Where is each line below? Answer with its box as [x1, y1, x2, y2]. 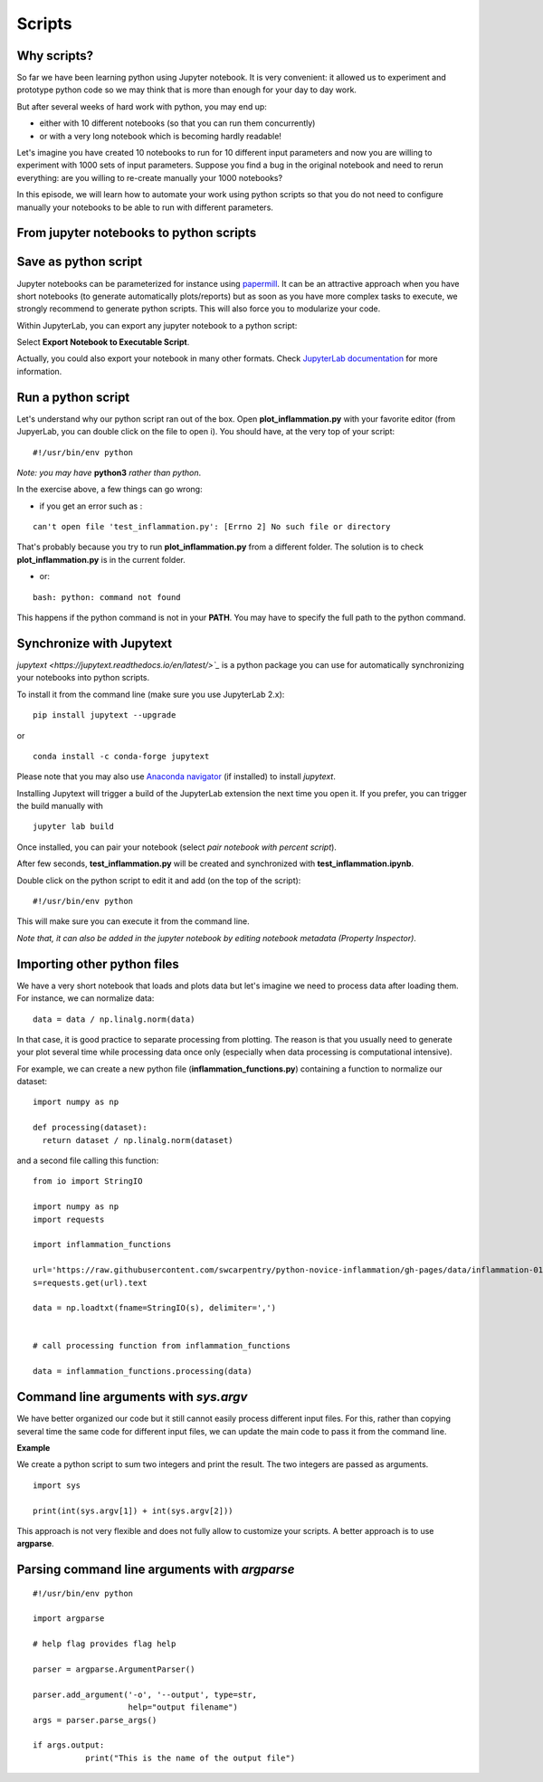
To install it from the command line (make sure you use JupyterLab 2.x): [16, 689, 285, 700]
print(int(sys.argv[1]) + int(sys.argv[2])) [33, 1505, 234, 1516]
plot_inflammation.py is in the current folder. [16, 554, 186, 565]
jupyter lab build [33, 822, 115, 832]
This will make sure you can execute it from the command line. [16, 916, 251, 927]
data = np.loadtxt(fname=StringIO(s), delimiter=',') [33, 1303, 276, 1313]
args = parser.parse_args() [33, 1715, 157, 1725]
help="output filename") [128, 1702, 239, 1712]
